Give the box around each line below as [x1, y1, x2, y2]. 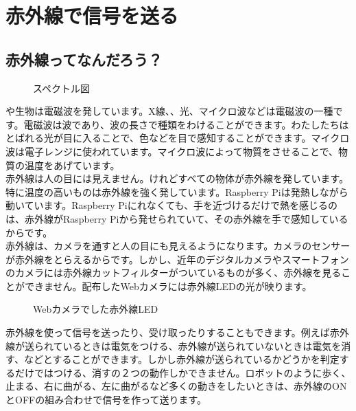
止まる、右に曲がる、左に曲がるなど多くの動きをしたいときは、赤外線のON [5, 379, 347, 393]
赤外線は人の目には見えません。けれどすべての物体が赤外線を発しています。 [5, 171, 349, 186]
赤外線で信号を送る [5, 1, 179, 30]
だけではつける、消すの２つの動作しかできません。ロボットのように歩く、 [14, 365, 351, 379]
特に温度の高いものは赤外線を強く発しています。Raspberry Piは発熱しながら [5, 184, 348, 199]
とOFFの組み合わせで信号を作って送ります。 [5, 392, 207, 407]
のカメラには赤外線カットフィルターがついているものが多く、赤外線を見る [5, 265, 342, 280]
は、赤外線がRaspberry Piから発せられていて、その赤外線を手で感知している [5, 211, 348, 225]
